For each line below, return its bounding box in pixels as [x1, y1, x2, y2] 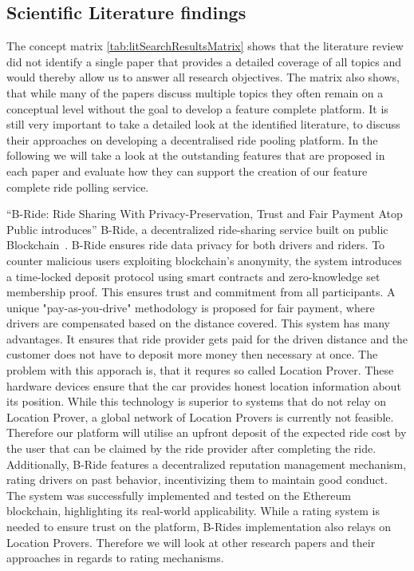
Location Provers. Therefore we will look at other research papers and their [6, 533, 376, 550]
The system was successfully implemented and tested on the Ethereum [6, 486, 351, 503]
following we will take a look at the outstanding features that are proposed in [6, 147, 385, 164]
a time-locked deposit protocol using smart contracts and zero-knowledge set [6, 268, 380, 284]
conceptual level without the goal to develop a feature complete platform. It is [6, 100, 388, 117]
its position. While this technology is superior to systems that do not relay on [6, 393, 386, 410]
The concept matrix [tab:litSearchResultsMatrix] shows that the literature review [6, 38, 404, 54]
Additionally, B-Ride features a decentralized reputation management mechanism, [6, 455, 407, 472]
